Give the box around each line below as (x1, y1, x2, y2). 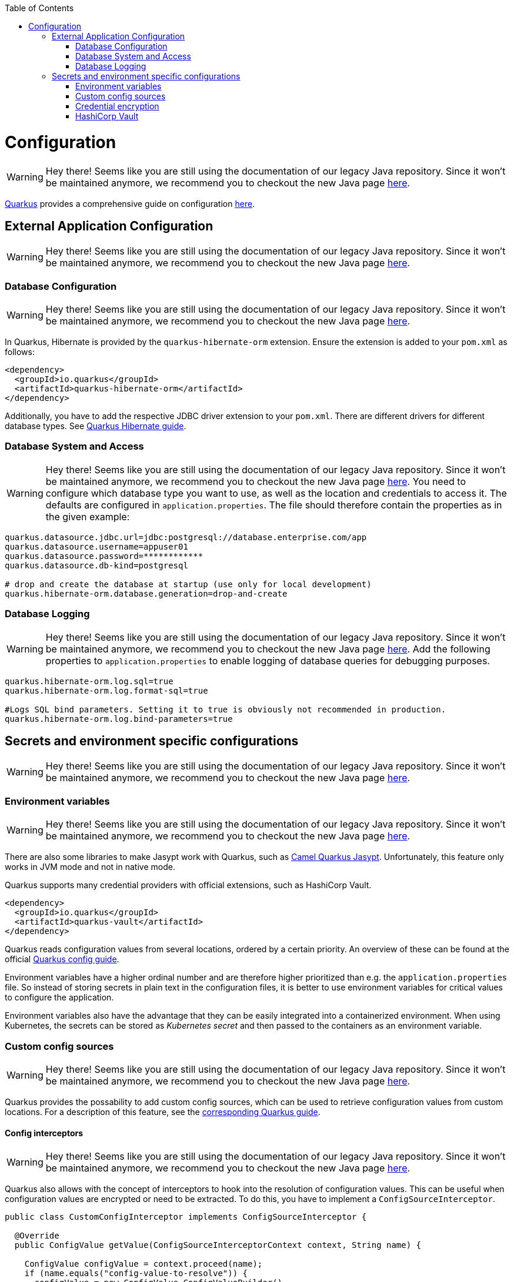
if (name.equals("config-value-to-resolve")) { (24, 1268, 248, 1278)
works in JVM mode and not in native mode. (5, 862, 175, 872)
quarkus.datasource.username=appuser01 (5, 541, 188, 551)
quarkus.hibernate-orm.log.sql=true (5, 676, 173, 686)
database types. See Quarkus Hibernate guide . (5, 421, 186, 431)
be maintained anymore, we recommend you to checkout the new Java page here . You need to (45, 475, 466, 487)
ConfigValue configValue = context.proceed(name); (24, 1259, 263, 1269)
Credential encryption (75, 101, 159, 111)
